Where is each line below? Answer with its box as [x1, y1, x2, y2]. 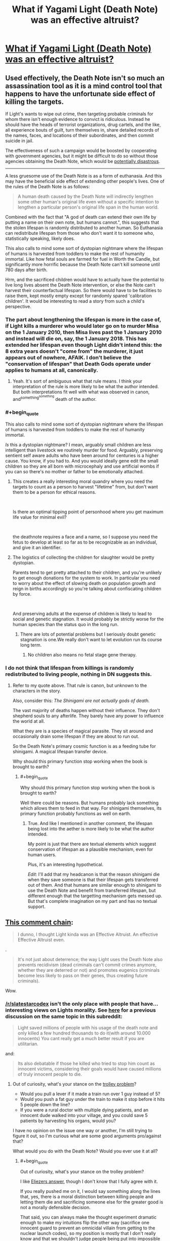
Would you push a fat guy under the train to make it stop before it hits [20, 1096, 165, 1102]
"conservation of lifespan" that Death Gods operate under [5, 360, 151, 367]
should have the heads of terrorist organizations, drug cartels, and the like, [5, 121, 161, 128]
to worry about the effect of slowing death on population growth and [12, 581, 156, 587]
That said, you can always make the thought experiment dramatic [20, 1214, 157, 1220]
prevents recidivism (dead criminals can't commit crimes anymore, [17, 962, 157, 968]
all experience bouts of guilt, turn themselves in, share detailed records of [5, 127, 159, 133]
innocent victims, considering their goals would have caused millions [17, 1065, 161, 1071]
